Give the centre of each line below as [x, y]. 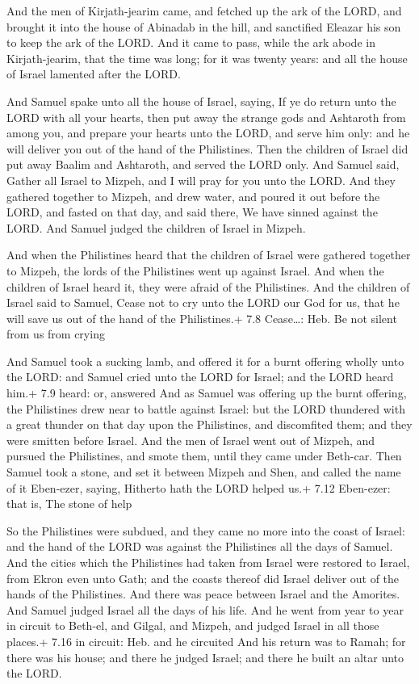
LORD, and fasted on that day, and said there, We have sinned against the [192, 212]
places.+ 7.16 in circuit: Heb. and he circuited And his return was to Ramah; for [206, 641]
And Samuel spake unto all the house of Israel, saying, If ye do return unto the [201, 101]
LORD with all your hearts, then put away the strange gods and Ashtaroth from [206, 117]
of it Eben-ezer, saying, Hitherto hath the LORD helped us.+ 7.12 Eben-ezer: [199, 487]
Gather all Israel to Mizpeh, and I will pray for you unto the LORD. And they [201, 180]
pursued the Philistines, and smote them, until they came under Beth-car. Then [204, 456]
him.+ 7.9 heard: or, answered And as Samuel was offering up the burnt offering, [207, 393]
